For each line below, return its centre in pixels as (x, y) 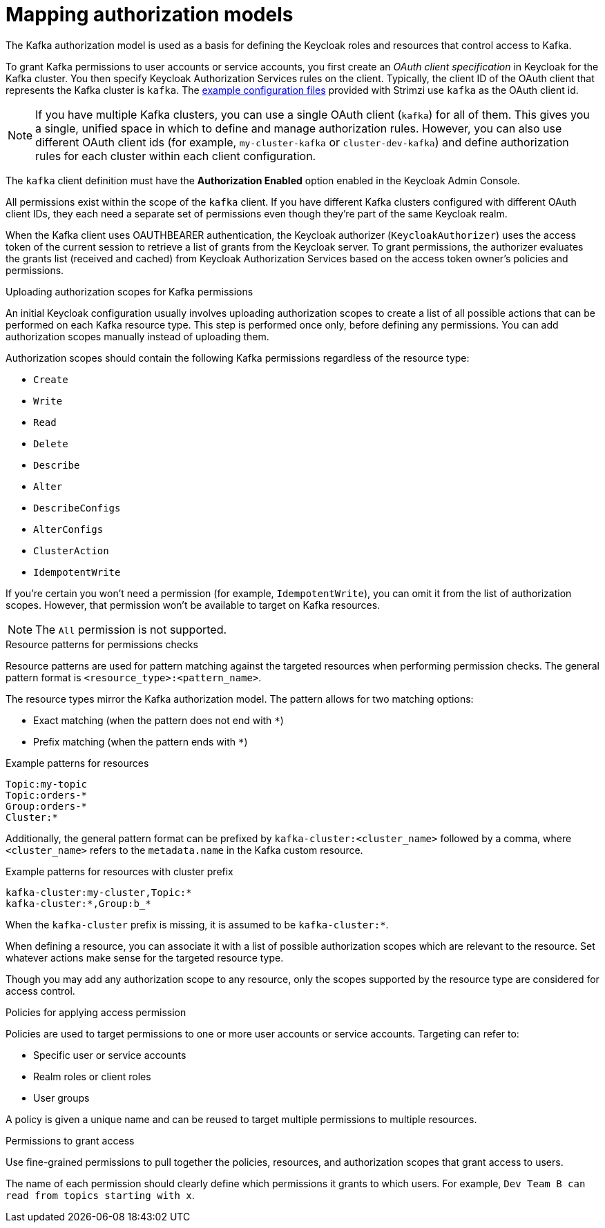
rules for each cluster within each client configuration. (176, 156)
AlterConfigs (68, 529)
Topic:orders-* (47, 795)
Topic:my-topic (47, 784)
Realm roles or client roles (92, 1076)
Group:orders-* (47, 806)
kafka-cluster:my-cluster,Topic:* (99, 892)
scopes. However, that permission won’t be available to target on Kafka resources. (193, 605)
